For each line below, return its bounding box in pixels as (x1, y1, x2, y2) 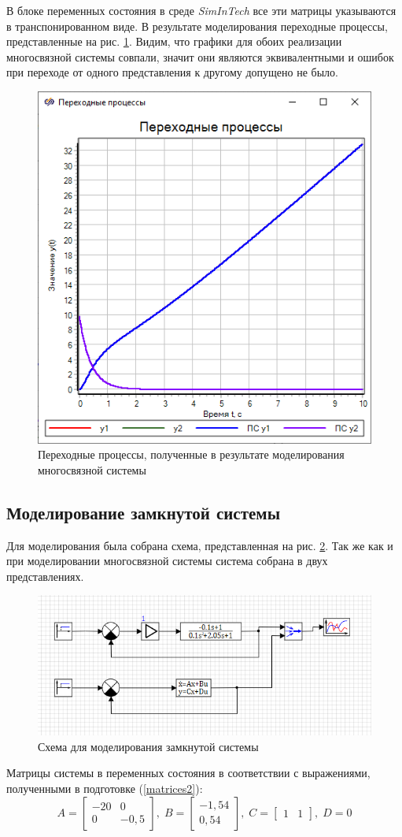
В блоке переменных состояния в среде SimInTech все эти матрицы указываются (6, 2, 396, 18)
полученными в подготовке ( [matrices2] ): (6, 780, 203, 797)
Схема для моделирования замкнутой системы (38, 738, 259, 754)
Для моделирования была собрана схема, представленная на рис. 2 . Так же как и (6, 537, 393, 553)
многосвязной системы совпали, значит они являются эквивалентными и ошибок (6, 48, 394, 65)
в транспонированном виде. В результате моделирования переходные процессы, (6, 17, 388, 34)
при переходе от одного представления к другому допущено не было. (6, 64, 338, 80)
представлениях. (6, 567, 84, 584)
